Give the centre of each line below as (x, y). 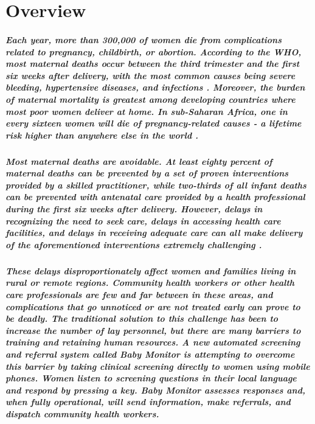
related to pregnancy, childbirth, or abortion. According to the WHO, (154, 51)
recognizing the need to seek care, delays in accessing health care (143, 221)
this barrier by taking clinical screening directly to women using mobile (158, 366)
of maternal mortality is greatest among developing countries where (151, 99)
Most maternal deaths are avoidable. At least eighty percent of (139, 161)
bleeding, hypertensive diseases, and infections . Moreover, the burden (155, 87)
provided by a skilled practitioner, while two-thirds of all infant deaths (156, 185)
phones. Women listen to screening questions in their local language (151, 378)
